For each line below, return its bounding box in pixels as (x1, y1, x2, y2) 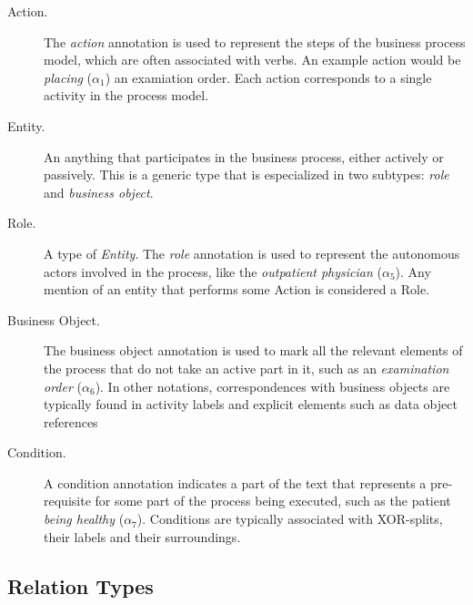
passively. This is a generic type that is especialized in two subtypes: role (44, 165, 449, 184)
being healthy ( (44, 509, 125, 528)
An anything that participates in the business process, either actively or (44, 147, 444, 166)
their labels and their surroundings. (44, 527, 241, 546)
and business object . (44, 182, 154, 201)
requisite (44, 491, 91, 510)
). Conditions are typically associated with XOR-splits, (136, 509, 443, 528)
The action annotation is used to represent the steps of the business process (44, 32, 466, 51)
